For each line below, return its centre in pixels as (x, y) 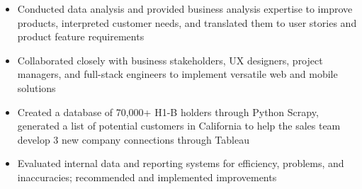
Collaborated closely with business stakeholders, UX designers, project (170, 60)
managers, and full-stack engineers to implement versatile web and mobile (177, 74)
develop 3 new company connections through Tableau (133, 139)
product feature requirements (81, 36)
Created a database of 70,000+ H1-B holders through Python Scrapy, (168, 111)
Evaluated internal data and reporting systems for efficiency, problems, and (181, 163)
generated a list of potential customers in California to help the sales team (179, 126)
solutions (36, 87)
